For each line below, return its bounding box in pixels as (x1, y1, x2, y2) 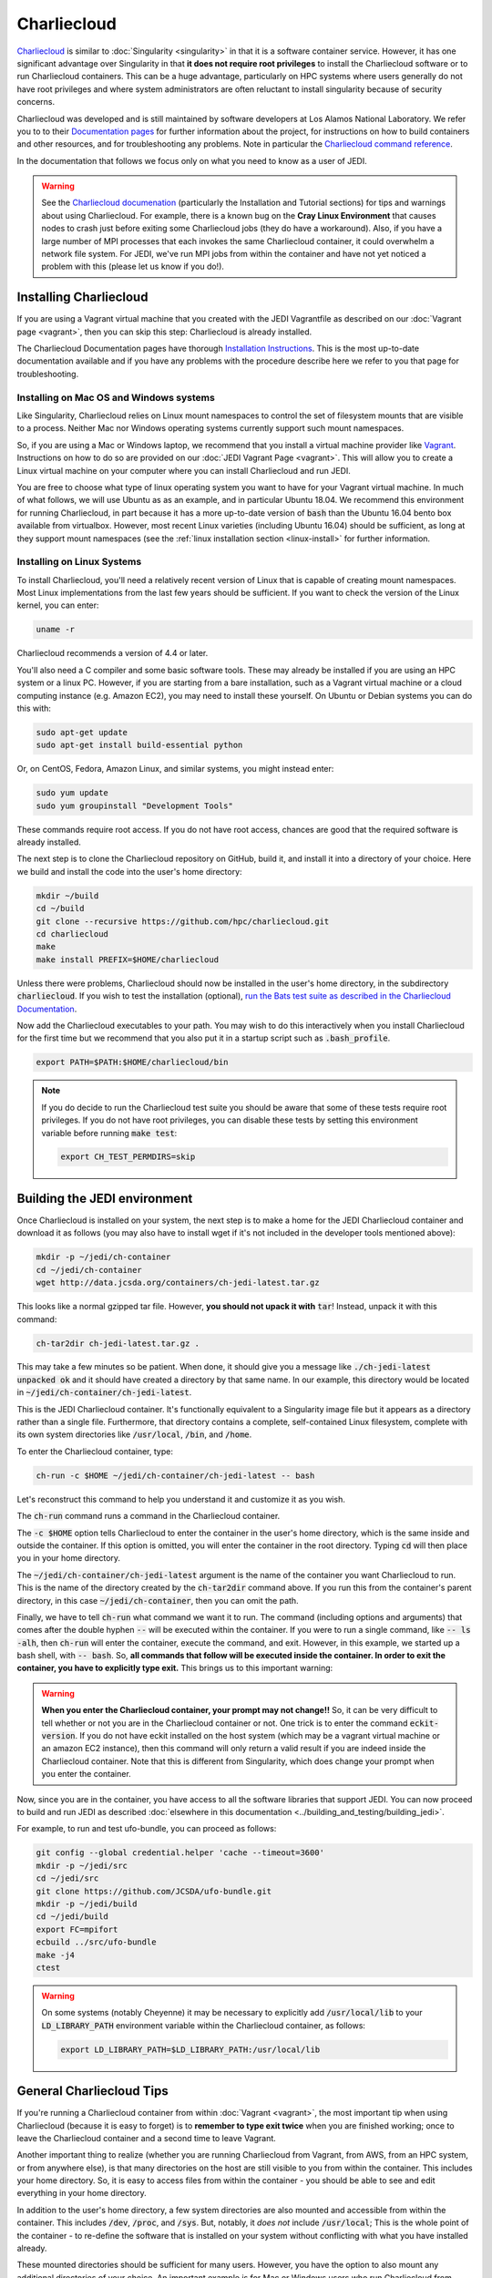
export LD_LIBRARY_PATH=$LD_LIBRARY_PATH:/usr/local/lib (60, 2044, 321, 2055)
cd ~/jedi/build (36, 1912, 109, 1922)
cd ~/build (36, 903, 85, 914)
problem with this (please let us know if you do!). (41, 261, 225, 272)
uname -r (36, 624, 76, 635)
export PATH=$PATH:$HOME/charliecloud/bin (36, 1057, 229, 1068)
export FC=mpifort (36, 1924, 118, 1934)
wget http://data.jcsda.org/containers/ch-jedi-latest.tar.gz (36, 1278, 320, 1288)
